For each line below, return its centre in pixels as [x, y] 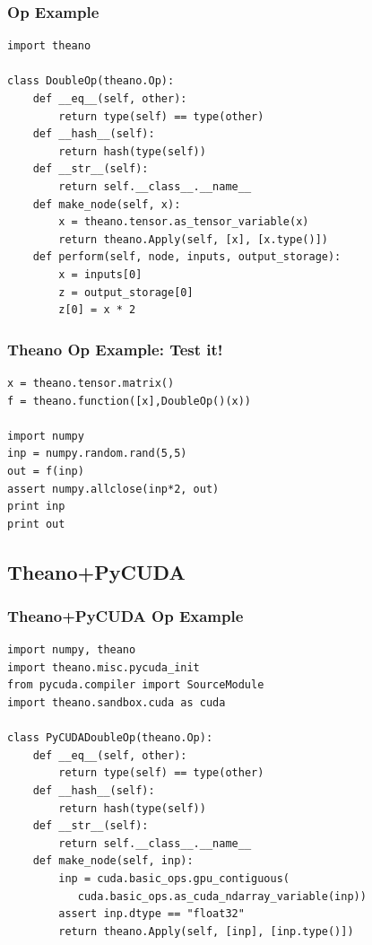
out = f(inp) [46, 471]
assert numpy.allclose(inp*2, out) [113, 489]
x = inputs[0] [100, 274]
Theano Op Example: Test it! [115, 349]
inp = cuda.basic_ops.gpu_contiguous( [174, 879]
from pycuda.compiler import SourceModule [136, 685]
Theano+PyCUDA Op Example [125, 615]
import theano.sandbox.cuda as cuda [117, 703]
